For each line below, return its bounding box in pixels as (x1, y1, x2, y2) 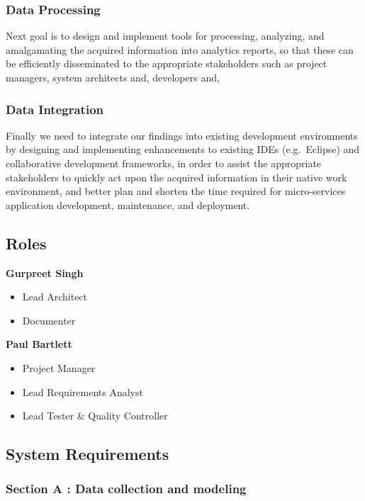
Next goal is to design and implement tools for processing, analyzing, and (6, 28, 325, 43)
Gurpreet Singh (6, 265, 84, 280)
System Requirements (6, 443, 169, 465)
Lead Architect (22, 289, 88, 304)
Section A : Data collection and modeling (6, 480, 247, 497)
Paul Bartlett (6, 337, 72, 351)
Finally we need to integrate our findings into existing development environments (6, 128, 358, 142)
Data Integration (6, 100, 103, 118)
